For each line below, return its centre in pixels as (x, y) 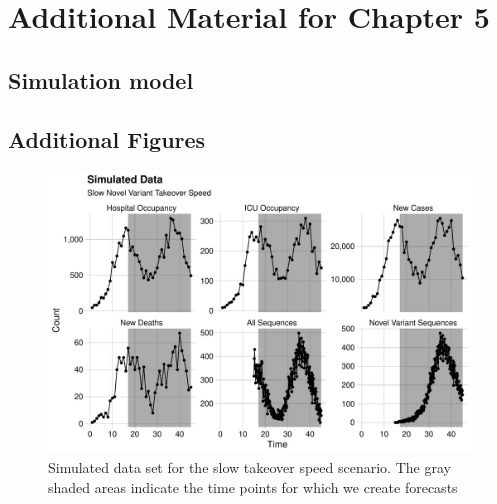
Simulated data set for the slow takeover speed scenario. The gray (249, 467)
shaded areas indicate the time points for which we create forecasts (253, 486)
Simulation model (101, 79)
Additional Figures (107, 138)
